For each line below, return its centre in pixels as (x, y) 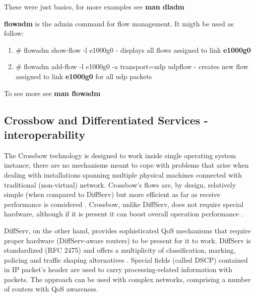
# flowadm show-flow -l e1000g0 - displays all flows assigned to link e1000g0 (133, 49)
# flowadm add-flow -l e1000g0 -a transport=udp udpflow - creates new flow (132, 66)
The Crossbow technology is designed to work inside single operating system (120, 155)
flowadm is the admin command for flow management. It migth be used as (119, 23)
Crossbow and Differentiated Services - (106, 120)
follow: (14, 33)
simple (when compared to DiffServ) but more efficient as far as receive (112, 194)
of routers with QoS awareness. (51, 289)
